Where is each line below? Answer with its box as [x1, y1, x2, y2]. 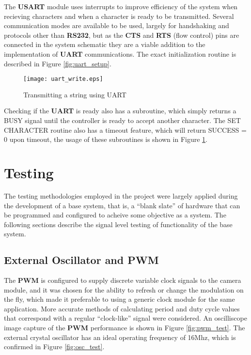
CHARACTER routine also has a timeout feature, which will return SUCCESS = [4, 124, 247, 135]
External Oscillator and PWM [4, 252, 159, 267]
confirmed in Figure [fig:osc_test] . [4, 341, 105, 352]
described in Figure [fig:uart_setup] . [4, 58, 111, 68]
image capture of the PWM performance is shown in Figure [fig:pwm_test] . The [4, 323, 245, 333]
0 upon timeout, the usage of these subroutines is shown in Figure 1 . [4, 134, 207, 144]
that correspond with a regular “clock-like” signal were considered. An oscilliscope [4, 313, 247, 323]
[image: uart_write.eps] [23, 76, 103, 83]
